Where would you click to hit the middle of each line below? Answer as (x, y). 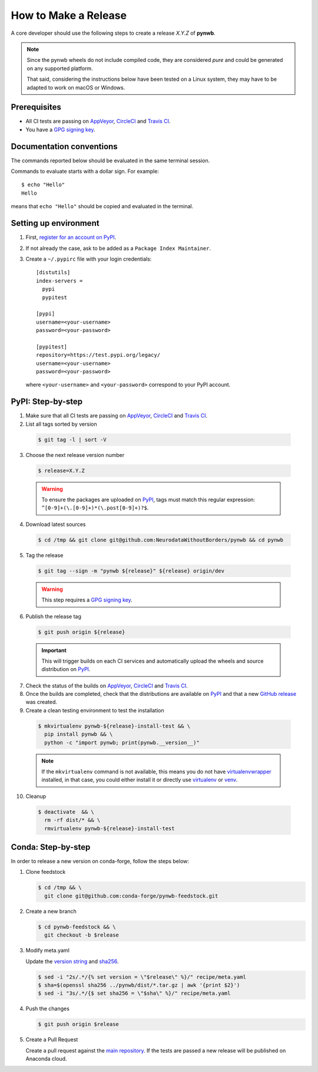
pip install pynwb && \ (79, 734)
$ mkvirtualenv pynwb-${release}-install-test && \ (114, 726)
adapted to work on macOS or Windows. (76, 87)
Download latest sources (56, 524)
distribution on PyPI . (66, 669)
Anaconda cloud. (46, 1059)
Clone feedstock (46, 872)
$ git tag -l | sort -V (72, 440)
